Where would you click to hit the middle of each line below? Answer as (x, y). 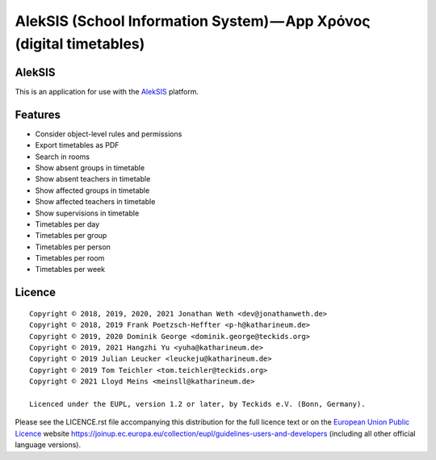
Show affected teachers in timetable (95, 202)
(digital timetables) (80, 44)
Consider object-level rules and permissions (109, 134)
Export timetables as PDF (77, 145)
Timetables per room (70, 258)
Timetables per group (71, 236)
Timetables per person (73, 247)
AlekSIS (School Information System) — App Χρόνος (193, 21)
